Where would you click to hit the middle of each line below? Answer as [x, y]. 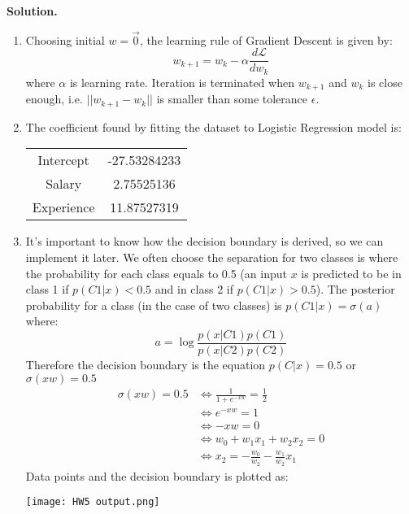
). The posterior [355, 289]
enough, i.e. [54, 99]
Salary [64, 184]
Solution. [32, 11]
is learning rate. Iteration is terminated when [182, 82]
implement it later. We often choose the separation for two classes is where [212, 257]
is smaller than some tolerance [232, 99]
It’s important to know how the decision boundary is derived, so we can [204, 241]
